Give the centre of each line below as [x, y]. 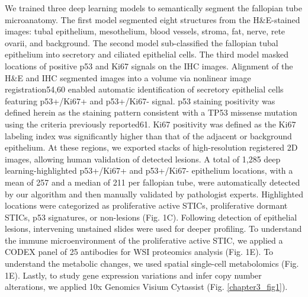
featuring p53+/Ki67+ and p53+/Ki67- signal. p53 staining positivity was [140, 100]
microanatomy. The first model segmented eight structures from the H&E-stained [153, 19]
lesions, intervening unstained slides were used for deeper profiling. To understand [153, 229]
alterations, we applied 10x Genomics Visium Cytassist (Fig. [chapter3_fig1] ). [146, 287]
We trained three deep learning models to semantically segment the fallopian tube [154, 8]
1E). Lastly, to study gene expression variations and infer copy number [133, 275]
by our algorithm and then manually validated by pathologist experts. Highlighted [154, 194]
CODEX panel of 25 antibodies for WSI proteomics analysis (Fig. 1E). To [139, 252]
